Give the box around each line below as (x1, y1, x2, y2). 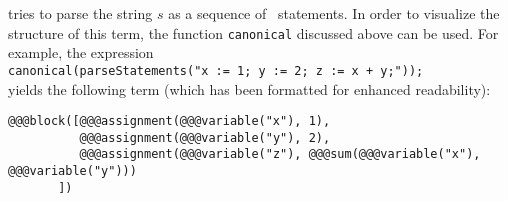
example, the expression (8, 42, 154, 63)
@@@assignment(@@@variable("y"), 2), (79, 130, 331, 145)
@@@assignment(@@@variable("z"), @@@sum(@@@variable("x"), (79, 147, 481, 162)
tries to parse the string (8, 3, 153, 23)
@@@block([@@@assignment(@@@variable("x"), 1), (8, 114, 331, 129)
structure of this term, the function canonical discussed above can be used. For (8, 22, 499, 43)
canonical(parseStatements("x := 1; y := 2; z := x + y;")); (8, 63, 424, 78)
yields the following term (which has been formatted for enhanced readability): (8, 78, 491, 99)
